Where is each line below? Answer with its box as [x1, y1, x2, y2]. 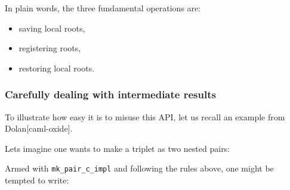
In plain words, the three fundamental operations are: [5, 2, 201, 14]
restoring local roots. [18, 61, 95, 74]
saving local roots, [18, 21, 85, 34]
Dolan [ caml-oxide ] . [5, 122, 73, 135]
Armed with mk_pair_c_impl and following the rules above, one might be [5, 162, 274, 175]
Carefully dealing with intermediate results [5, 87, 216, 102]
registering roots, [18, 42, 81, 54]
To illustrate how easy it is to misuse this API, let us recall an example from [5, 110, 285, 123]
